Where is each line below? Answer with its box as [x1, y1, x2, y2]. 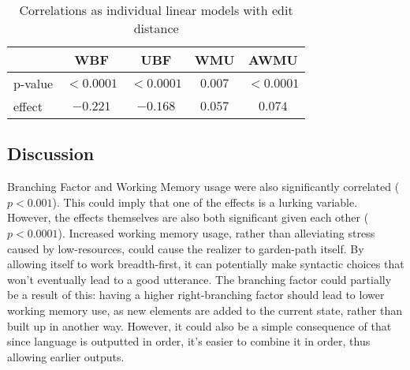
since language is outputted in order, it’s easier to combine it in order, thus [7, 333, 371, 349]
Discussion [7, 141, 95, 166]
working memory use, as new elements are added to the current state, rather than [7, 301, 403, 318]
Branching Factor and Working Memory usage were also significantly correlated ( [7, 178, 400, 195]
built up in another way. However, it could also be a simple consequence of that [7, 317, 392, 334]
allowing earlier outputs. [7, 348, 125, 364]
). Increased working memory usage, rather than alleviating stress [58, 224, 375, 241]
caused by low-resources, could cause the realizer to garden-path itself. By [7, 240, 364, 256]
